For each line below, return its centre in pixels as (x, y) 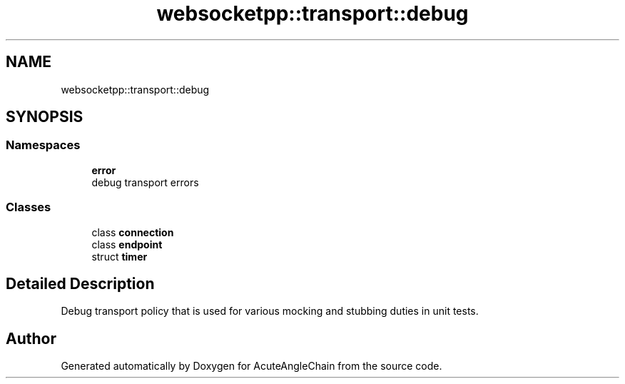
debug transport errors (145, 182)
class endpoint (127, 244)
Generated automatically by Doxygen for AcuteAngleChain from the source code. (251, 366)
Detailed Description (80, 283)
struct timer (120, 256)
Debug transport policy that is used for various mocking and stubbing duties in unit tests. (270, 311)
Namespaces (43, 145)
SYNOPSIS (45, 117)
